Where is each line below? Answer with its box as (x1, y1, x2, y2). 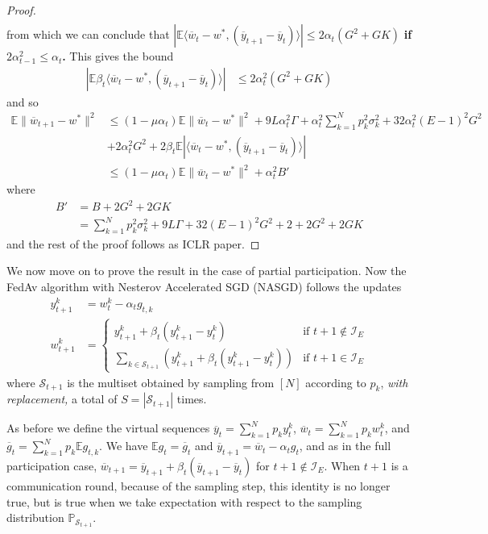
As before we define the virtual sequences (6, 419, 210, 436)
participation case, (6, 457, 97, 474)
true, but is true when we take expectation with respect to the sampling (6, 493, 362, 510)
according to (305, 373, 366, 390)
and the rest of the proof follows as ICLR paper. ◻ (6, 235, 260, 252)
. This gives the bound (62, 48, 174, 65)
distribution (6, 509, 64, 526)
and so (6, 93, 39, 110)
